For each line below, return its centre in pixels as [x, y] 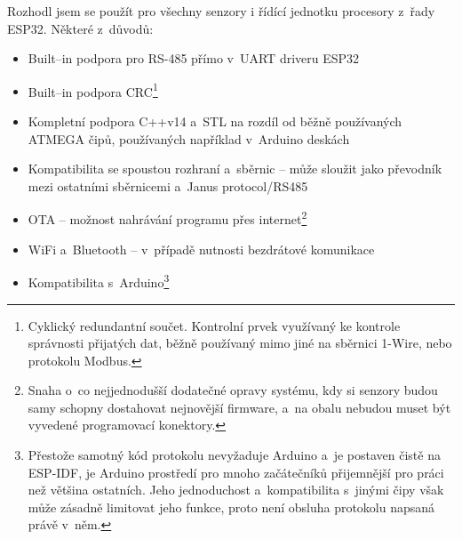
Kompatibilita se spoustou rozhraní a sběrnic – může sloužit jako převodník [235, 169]
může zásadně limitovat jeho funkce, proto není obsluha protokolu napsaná [231, 507]
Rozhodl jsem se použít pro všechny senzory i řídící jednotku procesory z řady [221, 11]
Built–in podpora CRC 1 [93, 90]
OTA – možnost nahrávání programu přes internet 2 [167, 218]
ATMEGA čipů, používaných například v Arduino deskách [189, 138]
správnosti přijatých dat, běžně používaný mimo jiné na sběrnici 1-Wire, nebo [240, 343]
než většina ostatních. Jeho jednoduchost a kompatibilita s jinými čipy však [236, 490]
